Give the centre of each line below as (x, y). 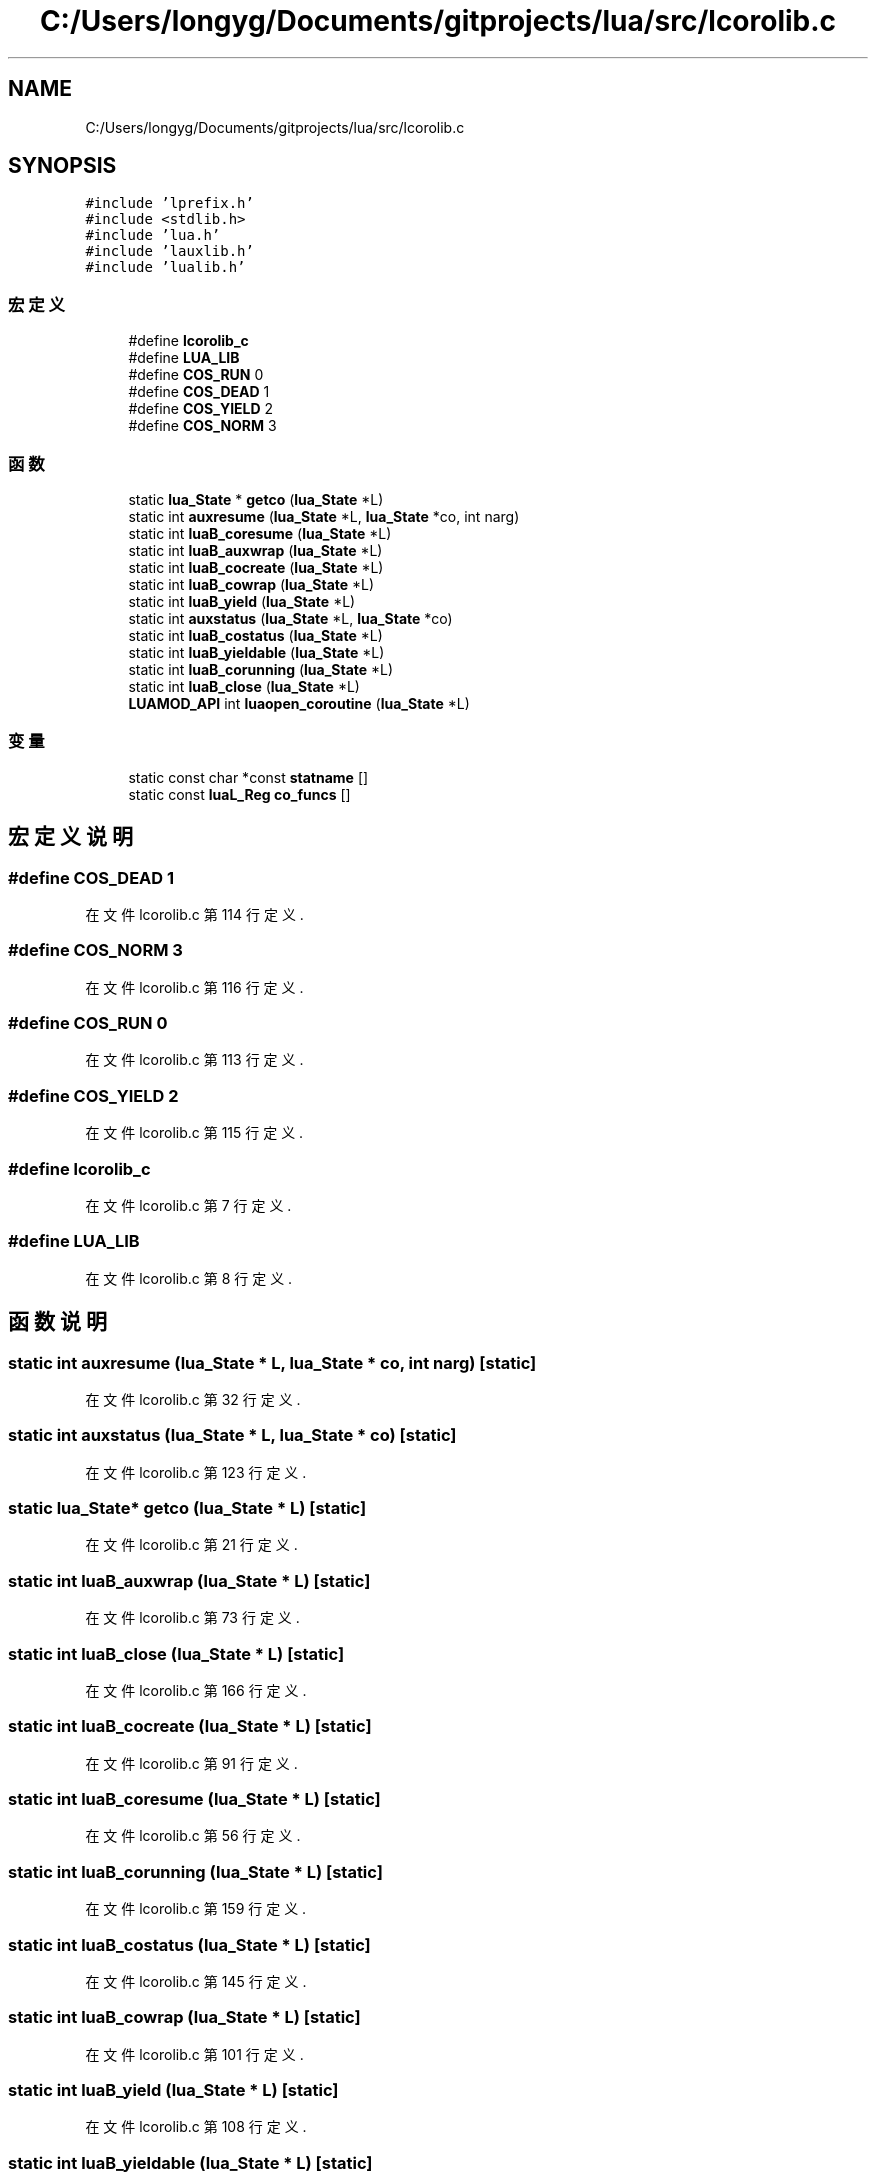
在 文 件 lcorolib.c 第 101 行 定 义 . (194, 2054)
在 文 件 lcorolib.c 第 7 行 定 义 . (188, 1205)
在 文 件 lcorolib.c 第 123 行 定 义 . (196, 1472)
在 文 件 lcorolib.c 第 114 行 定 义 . (194, 914)
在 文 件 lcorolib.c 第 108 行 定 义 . (196, 2127)
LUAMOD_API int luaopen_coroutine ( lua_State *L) (299, 703)
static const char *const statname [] (248, 777)
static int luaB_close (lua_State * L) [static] (176, 1653)
